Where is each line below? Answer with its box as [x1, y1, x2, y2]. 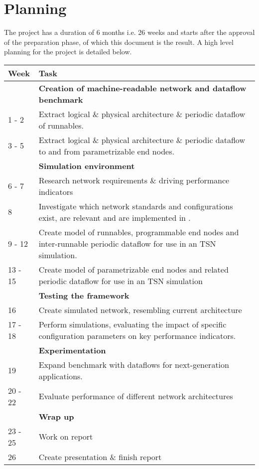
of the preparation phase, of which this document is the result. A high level [4, 36, 234, 47]
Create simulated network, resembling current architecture [38, 304, 242, 315]
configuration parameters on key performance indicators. [38, 329, 236, 341]
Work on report [38, 431, 93, 443]
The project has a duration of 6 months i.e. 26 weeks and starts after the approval [4, 27, 255, 37]
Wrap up [38, 410, 74, 422]
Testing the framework [38, 289, 129, 301]
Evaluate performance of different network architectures [38, 390, 233, 402]
